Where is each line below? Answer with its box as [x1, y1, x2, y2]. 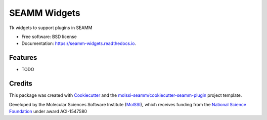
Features [9, 53, 37, 62]
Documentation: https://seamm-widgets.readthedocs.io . [21, 40, 136, 46]
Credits [9, 80, 33, 88]
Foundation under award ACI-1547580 [9, 108, 88, 114]
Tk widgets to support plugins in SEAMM [9, 25, 92, 31]
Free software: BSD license [21, 34, 77, 40]
